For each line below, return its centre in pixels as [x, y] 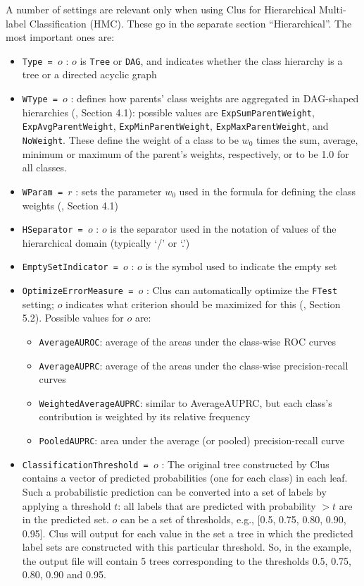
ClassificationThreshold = [85, 465]
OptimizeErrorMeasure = [78, 291]
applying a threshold [67, 505]
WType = [40, 100]
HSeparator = [52, 230]
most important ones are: [60, 37]
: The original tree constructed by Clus [245, 464]
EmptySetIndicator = [70, 268]
